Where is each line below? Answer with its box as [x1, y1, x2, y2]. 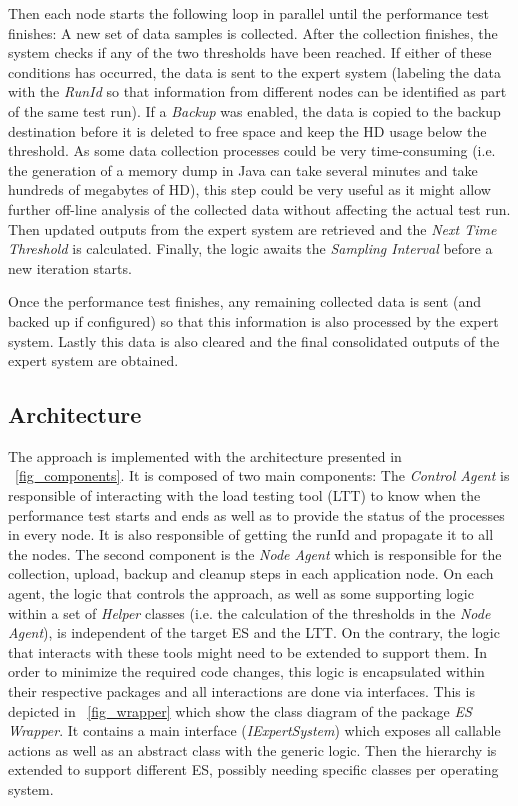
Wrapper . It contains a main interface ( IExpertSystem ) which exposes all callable [8, 720, 501, 741]
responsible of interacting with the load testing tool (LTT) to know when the [8, 485, 481, 506]
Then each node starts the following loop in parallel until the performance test [8, 3, 490, 23]
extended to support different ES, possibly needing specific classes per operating [8, 759, 499, 780]
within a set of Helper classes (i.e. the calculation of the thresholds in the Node [8, 602, 491, 623]
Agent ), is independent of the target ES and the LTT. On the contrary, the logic [8, 622, 500, 643]
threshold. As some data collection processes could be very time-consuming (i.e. [8, 140, 496, 161]
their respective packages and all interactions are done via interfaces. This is [8, 681, 475, 702]
